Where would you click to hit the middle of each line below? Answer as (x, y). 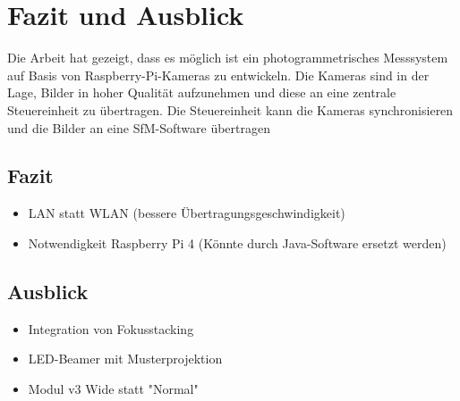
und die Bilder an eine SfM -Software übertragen (139, 127)
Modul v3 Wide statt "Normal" (113, 388)
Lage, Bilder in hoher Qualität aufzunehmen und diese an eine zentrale (202, 92)
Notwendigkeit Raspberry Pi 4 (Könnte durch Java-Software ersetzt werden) (237, 242)
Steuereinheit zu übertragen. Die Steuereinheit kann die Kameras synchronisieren (230, 109)
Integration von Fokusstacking (111, 328)
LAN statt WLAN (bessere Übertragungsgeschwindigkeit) (187, 213)
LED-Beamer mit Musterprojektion (125, 359)
